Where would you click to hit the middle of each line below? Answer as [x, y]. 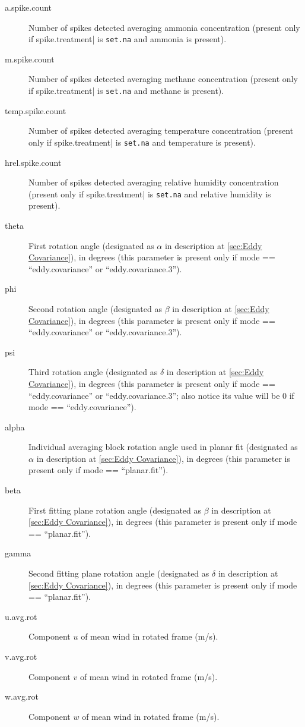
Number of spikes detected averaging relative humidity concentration [154, 182]
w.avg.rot [22, 696]
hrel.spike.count [33, 162]
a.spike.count [28, 7]
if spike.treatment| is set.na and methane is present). [126, 91]
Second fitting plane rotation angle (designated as [119, 573]
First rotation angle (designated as [91, 245]
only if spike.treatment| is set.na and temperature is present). [142, 142]
